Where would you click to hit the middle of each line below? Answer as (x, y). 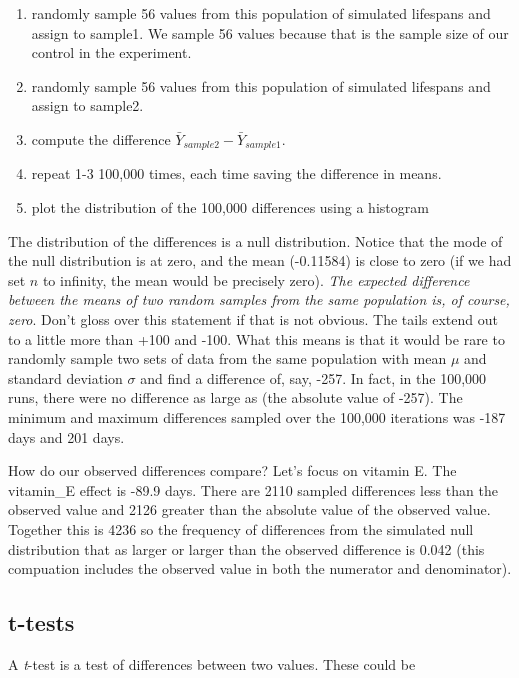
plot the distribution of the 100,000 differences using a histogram (230, 207)
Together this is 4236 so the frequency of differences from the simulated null (241, 528)
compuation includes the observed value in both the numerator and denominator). (260, 568)
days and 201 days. (66, 436)
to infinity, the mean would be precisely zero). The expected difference (256, 279)
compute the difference (101, 138)
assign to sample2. (87, 105)
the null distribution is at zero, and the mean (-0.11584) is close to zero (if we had (260, 260)
